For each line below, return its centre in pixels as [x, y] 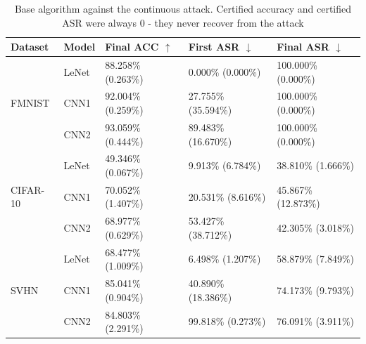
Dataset [30, 47]
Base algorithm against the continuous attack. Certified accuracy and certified [183, 8]
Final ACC [132, 47]
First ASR [214, 47]
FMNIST [30, 103]
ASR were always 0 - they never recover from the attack [183, 22]
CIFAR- [28, 189]
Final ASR [303, 47]
